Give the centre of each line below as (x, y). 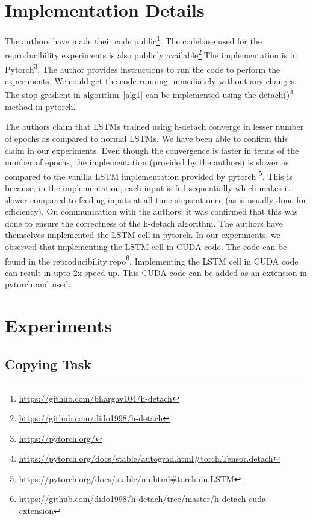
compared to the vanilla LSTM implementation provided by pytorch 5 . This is (149, 175)
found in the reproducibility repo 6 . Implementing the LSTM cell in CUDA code (152, 260)
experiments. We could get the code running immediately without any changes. (151, 80)
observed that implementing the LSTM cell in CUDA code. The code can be (146, 246)
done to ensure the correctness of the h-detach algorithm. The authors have (144, 223)
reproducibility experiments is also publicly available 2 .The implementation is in (151, 54)
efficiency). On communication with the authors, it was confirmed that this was (151, 211)
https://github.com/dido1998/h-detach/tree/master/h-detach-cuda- (144, 499)
